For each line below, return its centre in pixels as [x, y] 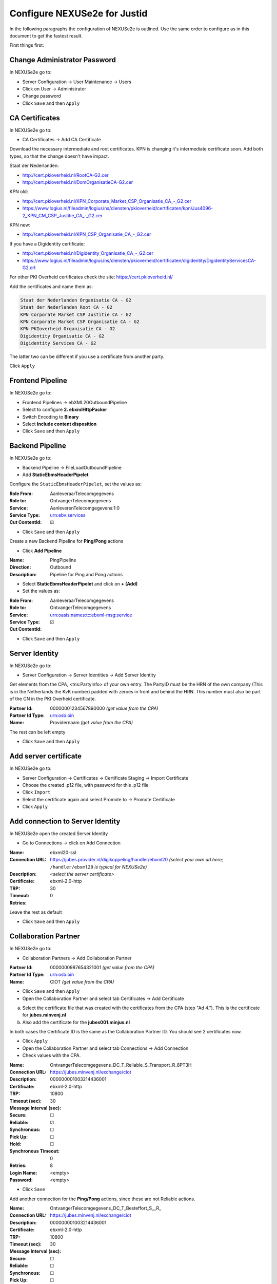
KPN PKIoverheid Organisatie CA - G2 [68, 329]
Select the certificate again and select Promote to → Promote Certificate [99, 799]
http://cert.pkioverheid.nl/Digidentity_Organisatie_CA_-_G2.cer [88, 253]
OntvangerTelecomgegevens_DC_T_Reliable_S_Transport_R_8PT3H [121, 1065]
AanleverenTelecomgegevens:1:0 [85, 508]
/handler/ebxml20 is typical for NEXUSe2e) [98, 867]
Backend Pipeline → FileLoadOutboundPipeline [72, 467]
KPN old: [19, 192]
